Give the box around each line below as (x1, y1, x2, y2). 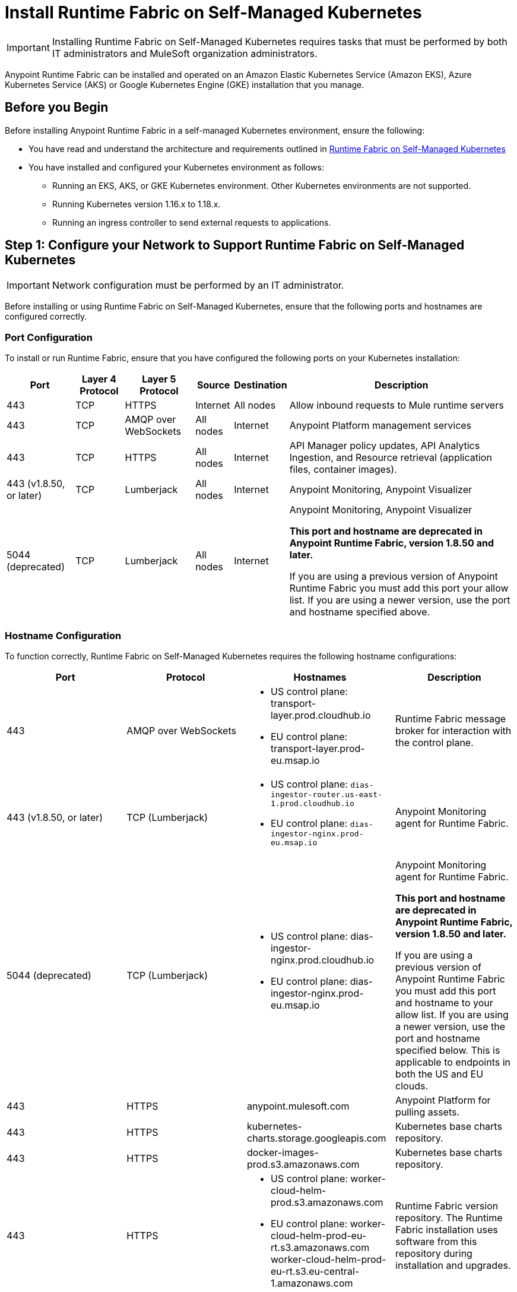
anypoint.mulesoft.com (246, 1100, 350, 1112)
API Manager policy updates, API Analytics (289, 440, 480, 452)
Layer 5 (142, 373, 176, 386)
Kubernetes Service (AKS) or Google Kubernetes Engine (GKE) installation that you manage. (5, 79, 364, 90)
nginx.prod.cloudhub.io (270, 953, 375, 966)
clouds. (395, 1079, 428, 1092)
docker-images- (246, 1146, 319, 1158)
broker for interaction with (395, 724, 512, 737)
